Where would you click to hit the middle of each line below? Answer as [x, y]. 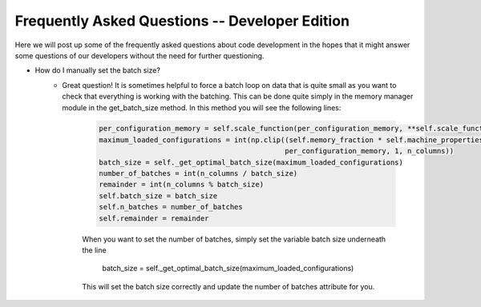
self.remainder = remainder [154, 218]
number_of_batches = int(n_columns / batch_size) [198, 173]
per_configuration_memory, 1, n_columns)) [370, 151]
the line [95, 250]
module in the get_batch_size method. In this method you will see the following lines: [202, 107]
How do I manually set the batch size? [97, 70]
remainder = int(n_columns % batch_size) [182, 185]
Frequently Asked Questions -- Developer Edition [182, 21]
